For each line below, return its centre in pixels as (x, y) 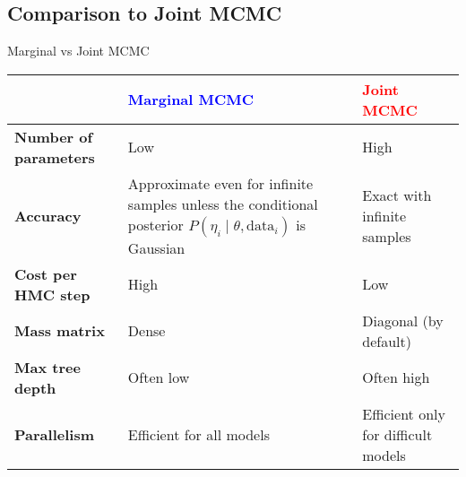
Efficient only (404, 413)
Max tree (47, 367)
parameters (55, 157)
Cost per (46, 273)
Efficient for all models (198, 434)
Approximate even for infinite (220, 183)
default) (387, 341)
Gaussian (156, 247)
